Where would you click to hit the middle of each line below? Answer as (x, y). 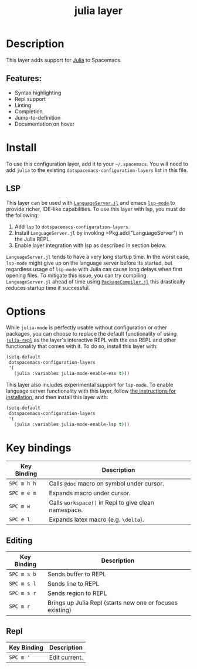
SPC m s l (23, 584)
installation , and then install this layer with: (57, 397)
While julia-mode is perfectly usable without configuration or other (86, 327)
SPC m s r (23, 593)
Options (26, 311)
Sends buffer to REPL (77, 575)
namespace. (66, 510)
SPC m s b (23, 574)
